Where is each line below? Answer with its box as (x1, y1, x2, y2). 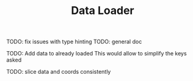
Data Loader (71, 4, 134, 18)
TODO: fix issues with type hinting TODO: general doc (6, 38, 142, 46)
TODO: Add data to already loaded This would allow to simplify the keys (6, 50, 188, 57)
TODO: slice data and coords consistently (6, 68, 111, 76)
